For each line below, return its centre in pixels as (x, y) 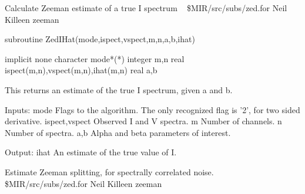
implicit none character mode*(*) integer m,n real (95, 58)
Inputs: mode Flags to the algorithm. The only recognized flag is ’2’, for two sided (152, 109)
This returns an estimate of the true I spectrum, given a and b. (119, 89)
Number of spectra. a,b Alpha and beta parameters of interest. (118, 132)
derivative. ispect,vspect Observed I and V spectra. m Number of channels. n (143, 121)
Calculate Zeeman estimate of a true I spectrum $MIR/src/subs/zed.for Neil (146, 8)
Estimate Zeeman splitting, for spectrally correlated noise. (109, 171)
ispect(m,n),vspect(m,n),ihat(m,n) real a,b (81, 70)
